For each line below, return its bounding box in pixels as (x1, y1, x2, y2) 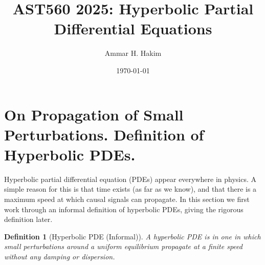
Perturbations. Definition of (4, 124, 204, 145)
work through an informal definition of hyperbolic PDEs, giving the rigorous (4, 203, 244, 214)
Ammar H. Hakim (104, 48, 162, 58)
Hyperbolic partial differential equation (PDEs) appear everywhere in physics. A (4, 173, 257, 184)
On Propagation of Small (4, 104, 184, 125)
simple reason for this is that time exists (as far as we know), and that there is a (4, 184, 257, 194)
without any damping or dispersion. (4, 251, 115, 261)
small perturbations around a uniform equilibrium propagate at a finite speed (4, 241, 242, 252)
